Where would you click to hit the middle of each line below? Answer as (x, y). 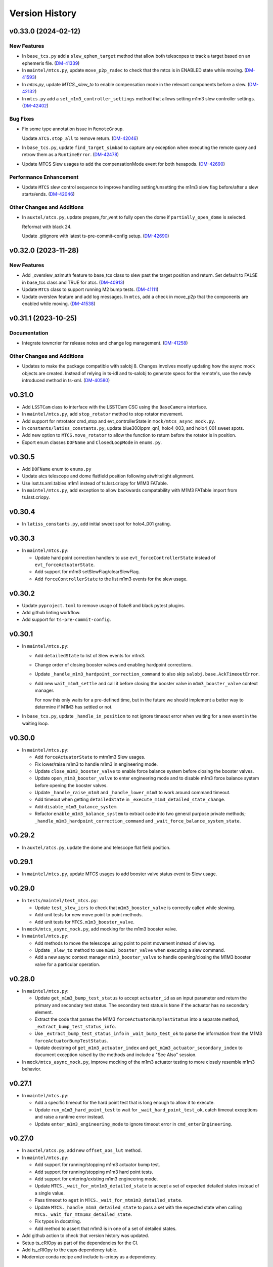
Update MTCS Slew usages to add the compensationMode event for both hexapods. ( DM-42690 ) (123, 164)
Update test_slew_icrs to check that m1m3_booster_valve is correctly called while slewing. (135, 908)
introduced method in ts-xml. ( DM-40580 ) (66, 380)
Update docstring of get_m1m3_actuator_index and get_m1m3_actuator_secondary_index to (139, 1048)
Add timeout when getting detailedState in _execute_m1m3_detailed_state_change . (130, 799)
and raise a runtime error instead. (70, 1117)
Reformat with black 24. (47, 227)
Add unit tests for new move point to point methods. (89, 915)
